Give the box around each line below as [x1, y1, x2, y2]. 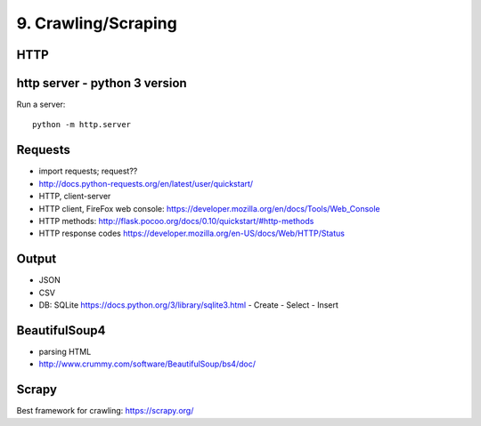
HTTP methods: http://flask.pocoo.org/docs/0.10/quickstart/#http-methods [38, 215, 314, 226]
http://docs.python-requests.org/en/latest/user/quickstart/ [38, 178, 254, 189]
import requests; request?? [38, 165, 138, 177]
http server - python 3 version [16, 76, 187, 91]
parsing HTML [38, 346, 92, 357]
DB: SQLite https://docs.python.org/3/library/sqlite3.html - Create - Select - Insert [38, 300, 338, 310]
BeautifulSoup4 [16, 323, 106, 338]
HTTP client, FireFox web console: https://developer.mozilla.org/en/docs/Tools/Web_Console [38, 203, 380, 213]
